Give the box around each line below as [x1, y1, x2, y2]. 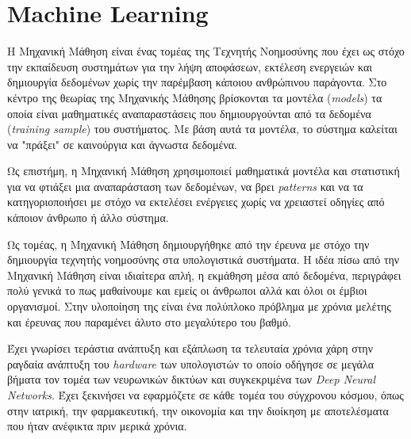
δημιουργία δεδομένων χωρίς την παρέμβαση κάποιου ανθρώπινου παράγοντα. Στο [7, 74, 387, 90]
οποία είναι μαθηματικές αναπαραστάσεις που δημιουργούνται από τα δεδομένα [7, 105, 371, 121]
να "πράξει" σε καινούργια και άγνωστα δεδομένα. [7, 136, 238, 152]
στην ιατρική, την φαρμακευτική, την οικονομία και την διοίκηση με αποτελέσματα [7, 402, 389, 418]
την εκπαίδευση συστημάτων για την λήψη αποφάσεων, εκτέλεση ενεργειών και [7, 58, 373, 74]
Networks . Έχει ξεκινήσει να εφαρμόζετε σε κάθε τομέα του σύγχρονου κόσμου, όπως [7, 387, 404, 403]
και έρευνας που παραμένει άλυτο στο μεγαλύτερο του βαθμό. [7, 313, 291, 330]
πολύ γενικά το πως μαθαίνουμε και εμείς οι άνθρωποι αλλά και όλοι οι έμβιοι [7, 282, 367, 299]
